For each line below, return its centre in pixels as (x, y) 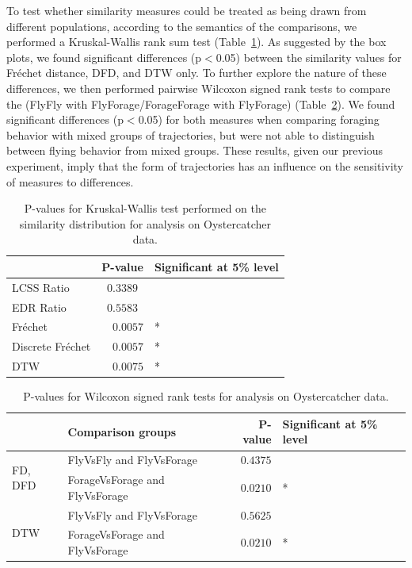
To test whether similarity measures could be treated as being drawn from (187, 10)
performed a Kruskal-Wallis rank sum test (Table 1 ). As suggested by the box (196, 42)
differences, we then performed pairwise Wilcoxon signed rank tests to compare (198, 88)
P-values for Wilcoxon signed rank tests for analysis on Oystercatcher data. (206, 396)
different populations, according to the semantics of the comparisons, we (182, 26)
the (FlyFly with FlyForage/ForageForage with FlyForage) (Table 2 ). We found (201, 104)
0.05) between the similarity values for (309, 57)
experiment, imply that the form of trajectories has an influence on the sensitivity (205, 165)
